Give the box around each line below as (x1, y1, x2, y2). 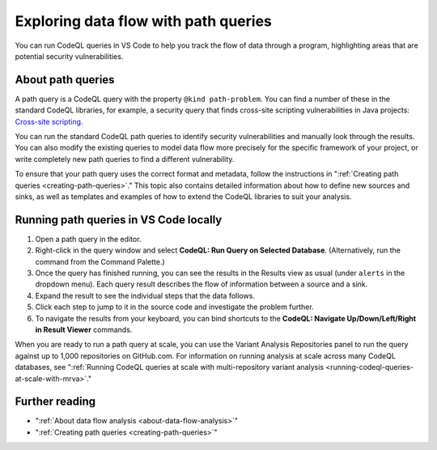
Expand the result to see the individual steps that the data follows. (35, 291, 255, 300)
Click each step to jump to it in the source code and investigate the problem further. (35, 302, 315, 312)
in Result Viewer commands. (35, 325, 133, 334)
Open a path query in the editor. (35, 234, 142, 244)
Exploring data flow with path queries (15, 12, 273, 30)
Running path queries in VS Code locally (15, 213, 223, 227)
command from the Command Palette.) (35, 257, 165, 266)
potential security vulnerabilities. (15, 51, 124, 61)
